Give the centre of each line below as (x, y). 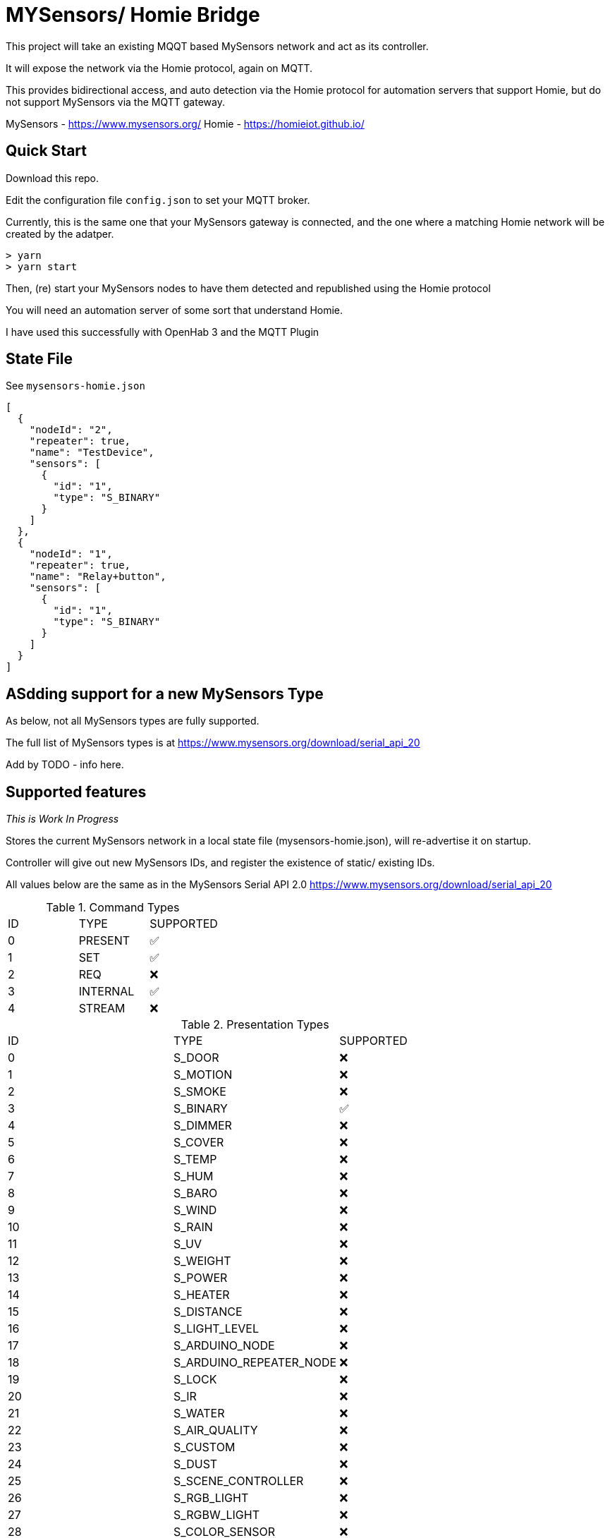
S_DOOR (196, 1058)
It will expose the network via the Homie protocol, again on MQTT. (159, 68)
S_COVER (199, 1143)
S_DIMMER (203, 1126)
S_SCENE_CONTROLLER (239, 1481)
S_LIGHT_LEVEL (216, 1329)
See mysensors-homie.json (75, 386)
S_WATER (199, 1413)
